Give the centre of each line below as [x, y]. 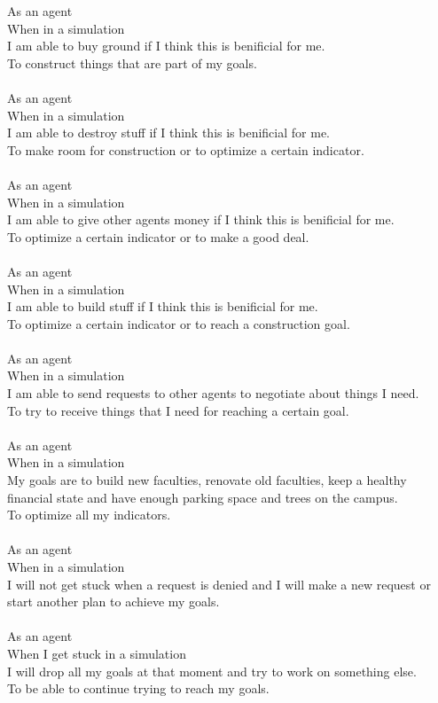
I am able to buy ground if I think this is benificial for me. [166, 46]
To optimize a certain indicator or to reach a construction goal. [179, 323]
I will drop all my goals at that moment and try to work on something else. [212, 671]
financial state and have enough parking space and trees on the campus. [203, 497]
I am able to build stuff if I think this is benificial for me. [163, 306]
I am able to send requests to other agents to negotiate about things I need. [213, 393]
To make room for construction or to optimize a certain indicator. [186, 149]
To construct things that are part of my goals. [132, 62]
